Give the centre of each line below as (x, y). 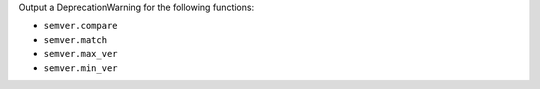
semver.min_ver (81, 68)
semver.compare (81, 26)
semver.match (75, 39)
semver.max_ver (81, 54)
